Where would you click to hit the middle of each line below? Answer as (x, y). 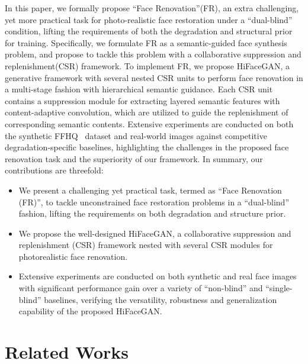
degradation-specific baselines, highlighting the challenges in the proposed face (147, 147)
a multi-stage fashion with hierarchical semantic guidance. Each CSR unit (139, 89)
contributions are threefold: (54, 170)
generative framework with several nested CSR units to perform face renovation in (154, 77)
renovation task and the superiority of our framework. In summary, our (134, 158)
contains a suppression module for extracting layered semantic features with (142, 100)
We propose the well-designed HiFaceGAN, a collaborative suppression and (155, 233)
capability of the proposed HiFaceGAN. (90, 311)
